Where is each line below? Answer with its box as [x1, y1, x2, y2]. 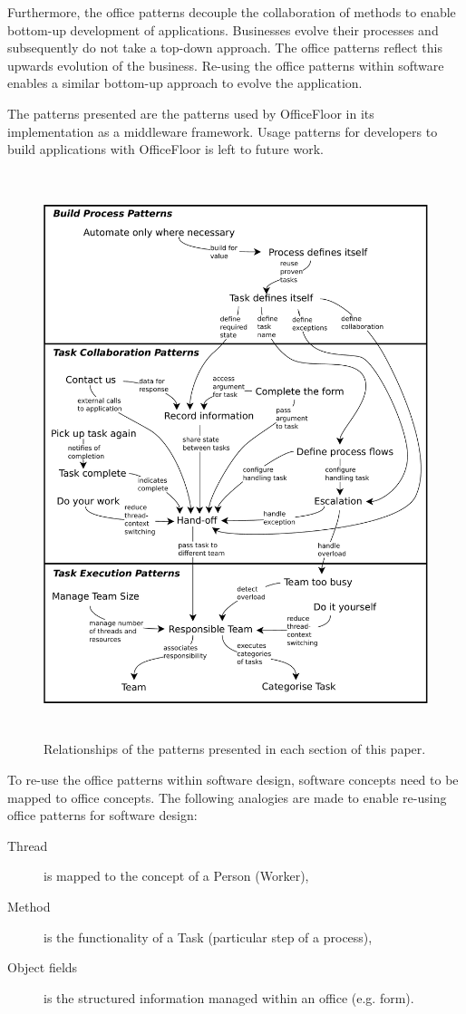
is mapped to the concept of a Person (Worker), [44, 866, 309, 885]
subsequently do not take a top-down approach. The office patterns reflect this [7, 38, 442, 57]
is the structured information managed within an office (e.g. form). [44, 988, 414, 1007]
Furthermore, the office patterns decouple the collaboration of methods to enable [7, 3, 456, 21]
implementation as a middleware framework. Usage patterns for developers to [7, 121, 438, 140]
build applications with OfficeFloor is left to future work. [7, 140, 324, 159]
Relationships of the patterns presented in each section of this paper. [44, 739, 426, 758]
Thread [7, 835, 48, 855]
